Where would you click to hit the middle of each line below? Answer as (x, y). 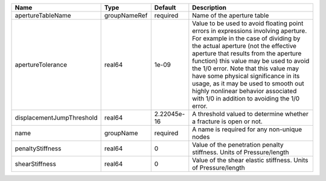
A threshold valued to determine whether (251, 114)
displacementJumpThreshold (56, 118)
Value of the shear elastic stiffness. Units (250, 160)
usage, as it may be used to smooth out (248, 83)
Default (165, 8)
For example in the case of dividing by (246, 38)
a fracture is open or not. (227, 121)
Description (209, 8)
